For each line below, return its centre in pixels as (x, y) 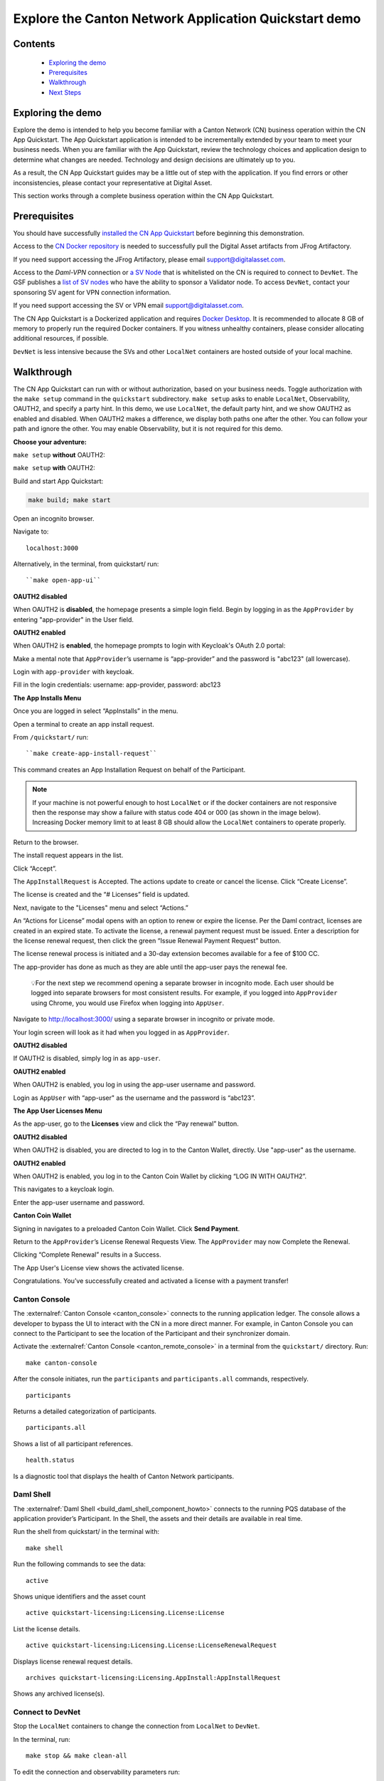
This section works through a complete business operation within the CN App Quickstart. (144, 195)
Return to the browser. (46, 842)
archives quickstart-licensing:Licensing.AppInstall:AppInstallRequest (153, 1677)
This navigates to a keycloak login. (64, 1189)
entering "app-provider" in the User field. (74, 619)
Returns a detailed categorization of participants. (85, 1411)
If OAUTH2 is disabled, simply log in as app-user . (87, 1059)
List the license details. (47, 1629)
